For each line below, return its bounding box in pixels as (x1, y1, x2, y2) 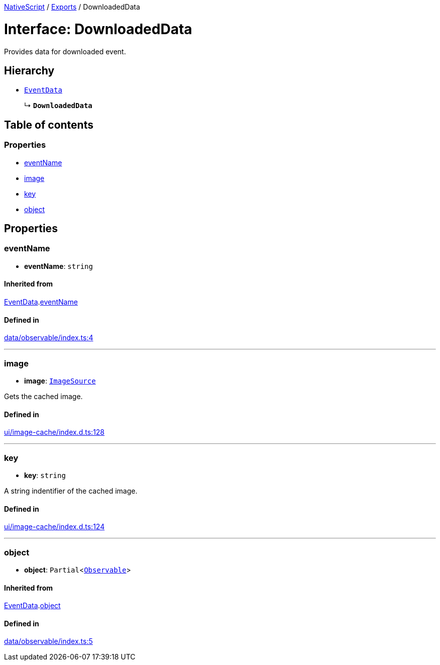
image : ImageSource (24, 376, 96, 385)
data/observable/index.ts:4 (4, 333, 93, 342)
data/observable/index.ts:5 (4, 637, 93, 646)
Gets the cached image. (4, 392, 83, 401)
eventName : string (24, 261, 93, 270)
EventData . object (4, 601, 61, 610)
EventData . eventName (4, 298, 78, 306)
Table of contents (4, 118, 93, 131)
